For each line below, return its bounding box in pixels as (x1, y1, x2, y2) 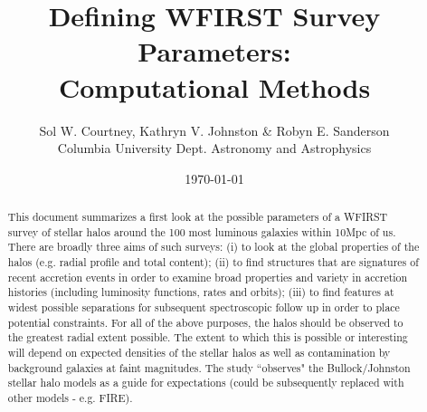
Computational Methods (58, 68, 371, 105)
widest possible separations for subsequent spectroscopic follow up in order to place (7, 300, 400, 315)
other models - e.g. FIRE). (7, 389, 133, 405)
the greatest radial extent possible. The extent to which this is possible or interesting (7, 330, 408, 345)
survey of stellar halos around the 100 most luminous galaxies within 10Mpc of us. (7, 224, 396, 239)
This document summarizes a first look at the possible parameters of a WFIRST (7, 209, 388, 225)
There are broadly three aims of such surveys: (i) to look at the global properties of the (7, 239, 420, 254)
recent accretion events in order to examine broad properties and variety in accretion (7, 269, 408, 284)
